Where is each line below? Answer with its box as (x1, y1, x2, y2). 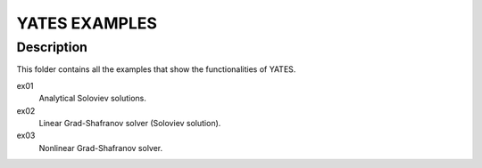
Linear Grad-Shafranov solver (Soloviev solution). (38, 117, 221, 128)
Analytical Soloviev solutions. (38, 93, 146, 104)
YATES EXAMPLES (16, 13, 158, 33)
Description (16, 39, 88, 55)
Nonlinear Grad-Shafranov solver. (38, 142, 163, 153)
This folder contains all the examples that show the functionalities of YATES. (16, 64, 296, 75)
